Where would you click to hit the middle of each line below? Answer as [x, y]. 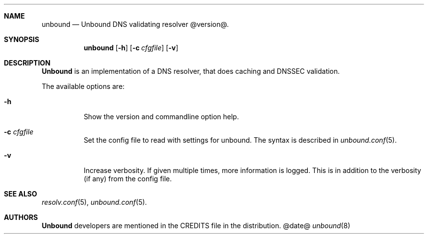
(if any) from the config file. [128, 179]
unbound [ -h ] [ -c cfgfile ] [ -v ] [131, 48]
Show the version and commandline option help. [161, 117]
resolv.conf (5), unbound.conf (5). [94, 202]
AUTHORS [21, 217]
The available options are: [83, 86]
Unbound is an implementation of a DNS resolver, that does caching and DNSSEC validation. [191, 71]
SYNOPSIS [22, 39]
